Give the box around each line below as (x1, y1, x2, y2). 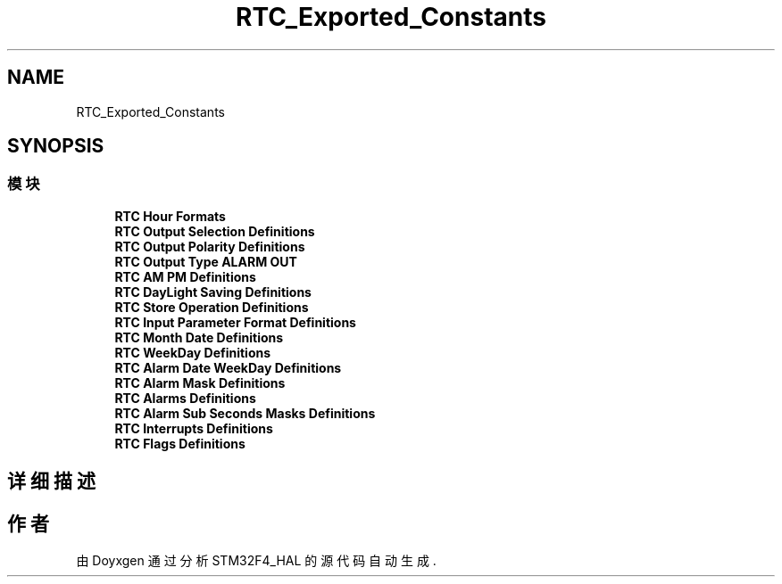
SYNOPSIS (7, 135, 104, 158)
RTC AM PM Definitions (114, 268, 256, 284)
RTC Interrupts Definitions (114, 420, 273, 436)
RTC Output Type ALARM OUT (114, 253, 297, 269)
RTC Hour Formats (114, 208, 226, 224)
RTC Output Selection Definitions (114, 223, 315, 239)
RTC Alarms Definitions (114, 390, 256, 406)
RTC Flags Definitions (114, 435, 245, 451)
